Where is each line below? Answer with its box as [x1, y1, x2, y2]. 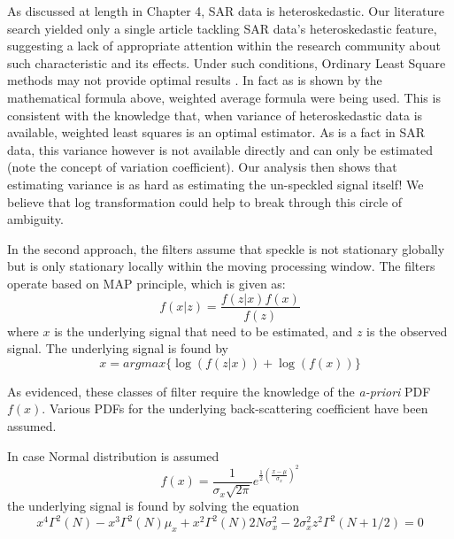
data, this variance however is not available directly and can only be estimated [7, 140, 433, 158]
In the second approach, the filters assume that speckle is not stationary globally [7, 239, 445, 258]
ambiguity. [7, 210, 64, 228]
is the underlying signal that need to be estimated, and [54, 321, 353, 340]
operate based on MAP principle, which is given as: [7, 273, 286, 292]
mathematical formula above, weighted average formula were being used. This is [7, 88, 441, 106]
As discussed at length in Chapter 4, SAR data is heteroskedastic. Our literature [7, 2, 445, 19]
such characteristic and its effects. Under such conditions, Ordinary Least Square [7, 53, 446, 72]
